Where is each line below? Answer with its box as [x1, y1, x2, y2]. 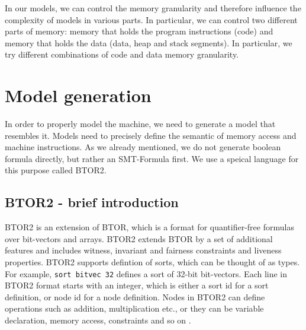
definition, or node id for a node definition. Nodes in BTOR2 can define [5, 290, 265, 303]
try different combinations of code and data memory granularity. [5, 48, 239, 61]
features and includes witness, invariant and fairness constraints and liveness [5, 244, 282, 256]
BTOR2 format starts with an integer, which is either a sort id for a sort [5, 279, 269, 291]
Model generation [5, 83, 152, 107]
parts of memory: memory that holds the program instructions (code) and [5, 25, 273, 37]
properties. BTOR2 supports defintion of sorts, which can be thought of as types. [5, 256, 300, 268]
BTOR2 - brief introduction [5, 193, 179, 211]
